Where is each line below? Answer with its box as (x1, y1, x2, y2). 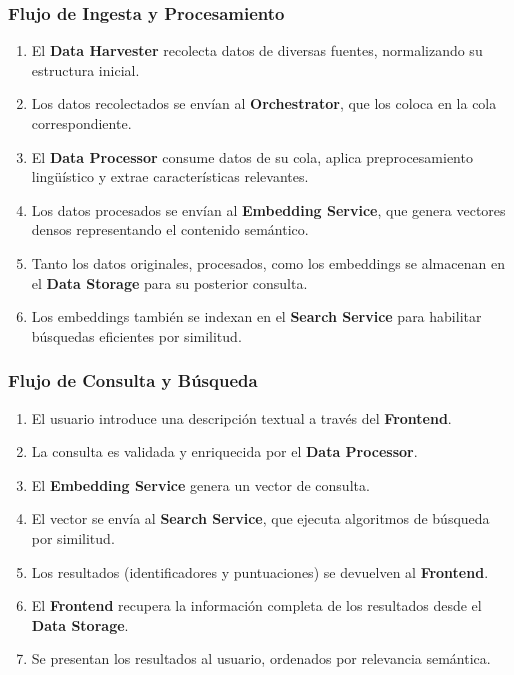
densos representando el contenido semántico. (31, 219, 309, 240)
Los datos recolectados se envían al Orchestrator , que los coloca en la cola (31, 93, 497, 114)
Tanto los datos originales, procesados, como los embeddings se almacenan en (31, 252, 505, 273)
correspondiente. (31, 113, 132, 133)
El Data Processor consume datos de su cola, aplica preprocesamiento (31, 146, 473, 167)
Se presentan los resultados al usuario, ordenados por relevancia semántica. (31, 648, 491, 669)
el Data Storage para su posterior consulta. (31, 272, 308, 293)
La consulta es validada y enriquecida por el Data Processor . (31, 441, 418, 462)
